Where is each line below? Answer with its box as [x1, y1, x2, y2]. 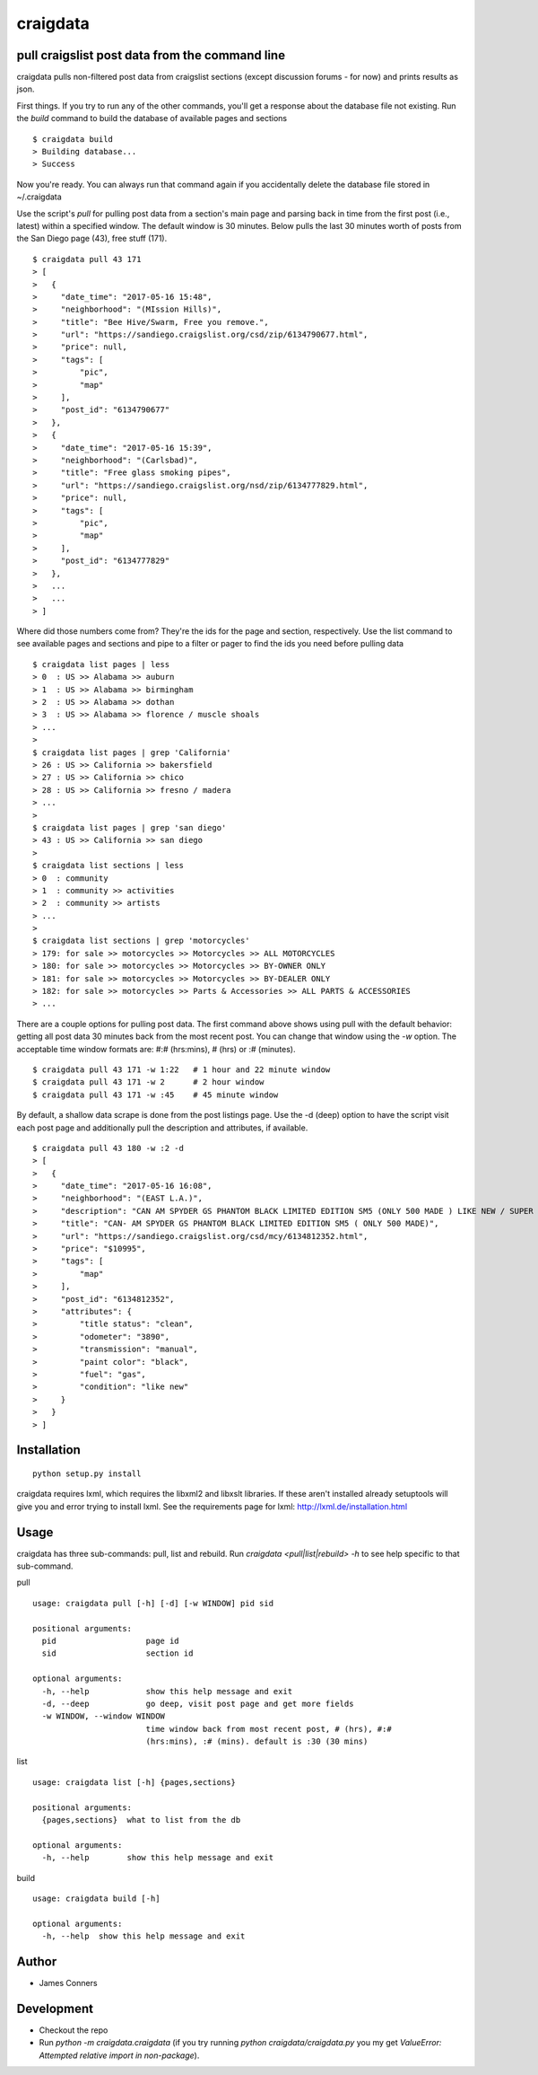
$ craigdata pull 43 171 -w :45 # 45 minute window [32, 1089, 279, 1100]
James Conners [39, 1978, 98, 1989]
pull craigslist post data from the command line [16, 48, 286, 63]
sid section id [41, 1649, 194, 1658]
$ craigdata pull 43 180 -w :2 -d [32, 1143, 184, 1153]
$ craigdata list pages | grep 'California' [32, 747, 232, 758]
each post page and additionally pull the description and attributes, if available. [16, 1122, 308, 1133]
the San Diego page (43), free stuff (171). [16, 233, 168, 244]
